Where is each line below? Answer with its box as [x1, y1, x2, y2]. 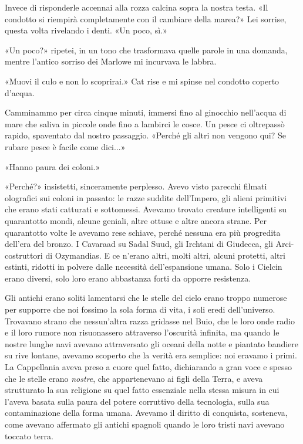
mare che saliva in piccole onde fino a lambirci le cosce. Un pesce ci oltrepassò [5, 117, 285, 130]
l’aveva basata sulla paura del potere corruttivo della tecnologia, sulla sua [5, 395, 270, 407]
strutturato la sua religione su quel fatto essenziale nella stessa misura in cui [5, 384, 280, 396]
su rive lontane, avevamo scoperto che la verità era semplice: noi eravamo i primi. [5, 349, 297, 361]
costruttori [5, 249, 43, 261]
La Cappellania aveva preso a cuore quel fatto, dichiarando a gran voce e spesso [5, 361, 292, 373]
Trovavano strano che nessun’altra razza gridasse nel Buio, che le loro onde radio [5, 314, 295, 327]
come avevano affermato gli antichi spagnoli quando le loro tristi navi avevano [5, 418, 285, 430]
